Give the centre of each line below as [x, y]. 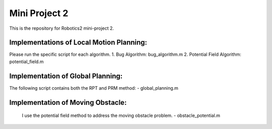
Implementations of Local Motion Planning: [78, 43]
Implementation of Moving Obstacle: [68, 103]
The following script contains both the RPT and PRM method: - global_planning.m [94, 88]
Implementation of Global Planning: [66, 76]
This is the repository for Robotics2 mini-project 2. [62, 28]
